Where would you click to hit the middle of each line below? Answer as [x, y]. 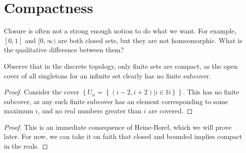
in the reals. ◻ [26, 146]
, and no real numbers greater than [90, 111]
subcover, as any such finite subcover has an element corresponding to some [116, 101]
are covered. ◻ [170, 111]
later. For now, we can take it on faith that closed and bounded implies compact [123, 136]
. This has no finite [211, 92]
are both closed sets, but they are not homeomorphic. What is [150, 40]
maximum [19, 111]
